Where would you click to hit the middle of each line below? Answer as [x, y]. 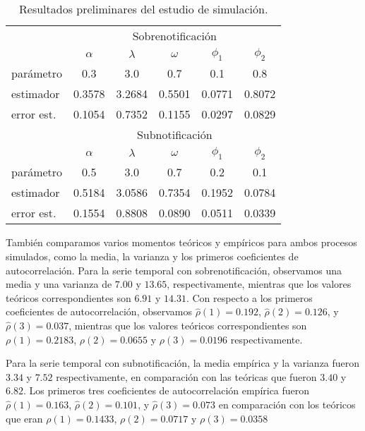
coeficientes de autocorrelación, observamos [99, 311]
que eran [24, 418]
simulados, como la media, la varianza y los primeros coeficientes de [152, 256]
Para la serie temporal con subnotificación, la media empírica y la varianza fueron [183, 363]
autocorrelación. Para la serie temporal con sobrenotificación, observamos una [174, 270]
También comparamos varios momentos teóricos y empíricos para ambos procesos [181, 242]
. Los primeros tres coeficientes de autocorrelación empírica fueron [166, 390]
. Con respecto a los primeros [249, 297]
